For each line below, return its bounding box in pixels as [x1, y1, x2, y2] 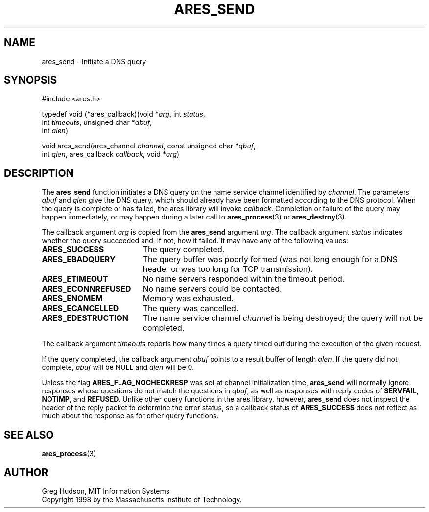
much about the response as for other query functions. [42, 412, 219, 420]
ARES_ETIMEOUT [42, 274, 108, 284]
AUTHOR [4, 466, 48, 479]
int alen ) [42, 126, 69, 135]
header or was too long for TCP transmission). [143, 264, 313, 274]
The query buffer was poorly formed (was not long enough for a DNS [143, 254, 398, 265]
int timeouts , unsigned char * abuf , [42, 118, 152, 127]
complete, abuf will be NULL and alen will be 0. [42, 363, 194, 372]
